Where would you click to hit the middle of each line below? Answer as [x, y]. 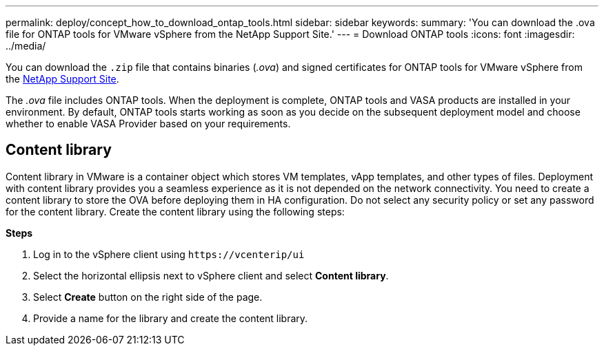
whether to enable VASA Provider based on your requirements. [148, 124]
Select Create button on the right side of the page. [148, 297]
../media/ [26, 46]
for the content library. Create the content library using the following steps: [175, 211]
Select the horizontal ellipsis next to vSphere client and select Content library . [211, 275]
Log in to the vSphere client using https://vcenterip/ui [169, 254]
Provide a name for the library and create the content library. [171, 318]
